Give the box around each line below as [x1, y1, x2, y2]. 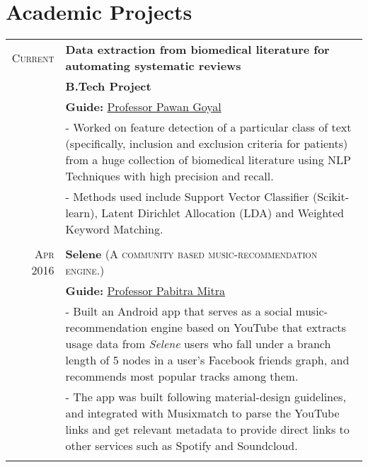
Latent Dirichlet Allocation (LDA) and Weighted [101, 204, 345, 221]
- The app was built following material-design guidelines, [65, 388, 346, 405]
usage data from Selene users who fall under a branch [65, 335, 331, 352]
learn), [65, 204, 98, 221]
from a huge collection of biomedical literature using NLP [65, 151, 351, 168]
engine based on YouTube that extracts [151, 319, 346, 336]
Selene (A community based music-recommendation [65, 246, 318, 263]
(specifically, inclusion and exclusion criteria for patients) [65, 135, 348, 152]
